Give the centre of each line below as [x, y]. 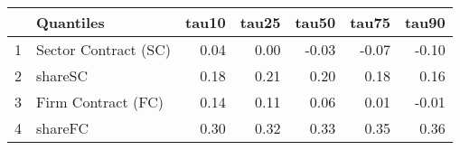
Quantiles [70, 22]
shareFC [63, 128]
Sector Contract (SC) [103, 49]
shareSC [62, 75]
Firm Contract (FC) [100, 102]
